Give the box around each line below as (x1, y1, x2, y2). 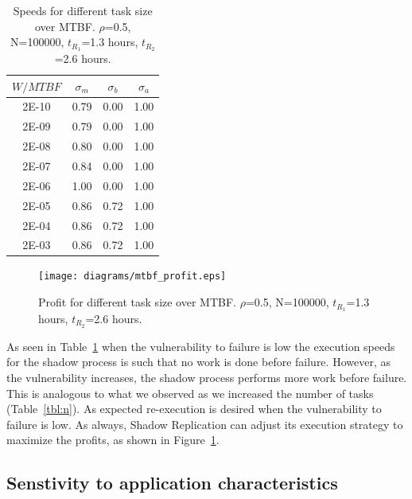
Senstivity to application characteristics (6, 470, 338, 495)
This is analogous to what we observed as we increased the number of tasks (6, 384, 374, 401)
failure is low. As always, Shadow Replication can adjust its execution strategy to (6, 415, 403, 432)
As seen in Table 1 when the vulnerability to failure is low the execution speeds (6, 337, 395, 354)
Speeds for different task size (13, 2, 153, 18)
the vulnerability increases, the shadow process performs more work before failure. (6, 369, 407, 386)
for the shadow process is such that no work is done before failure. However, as (6, 353, 391, 370)
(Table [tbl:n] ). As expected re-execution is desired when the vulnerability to (6, 400, 382, 417)
